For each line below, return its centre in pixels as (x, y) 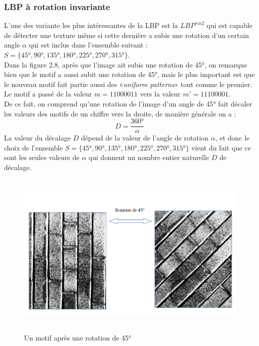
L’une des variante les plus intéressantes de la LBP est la (91, 25)
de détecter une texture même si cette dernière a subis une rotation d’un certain (127, 35)
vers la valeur (160, 94)
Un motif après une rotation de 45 (76, 337)
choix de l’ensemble (33, 147)
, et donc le (232, 138)
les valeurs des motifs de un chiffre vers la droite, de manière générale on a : (120, 113)
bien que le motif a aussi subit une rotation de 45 (80, 74)
